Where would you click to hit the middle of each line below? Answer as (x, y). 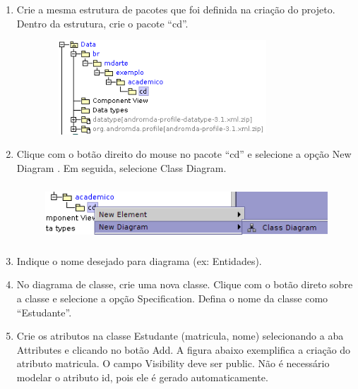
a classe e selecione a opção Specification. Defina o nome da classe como (172, 298)
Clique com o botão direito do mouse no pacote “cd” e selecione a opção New (184, 154)
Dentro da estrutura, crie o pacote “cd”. (102, 23)
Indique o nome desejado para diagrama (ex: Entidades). (139, 260)
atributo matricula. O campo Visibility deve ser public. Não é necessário (173, 363)
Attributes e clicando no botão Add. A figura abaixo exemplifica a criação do (184, 349)
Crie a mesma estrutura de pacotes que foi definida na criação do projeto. (176, 9)
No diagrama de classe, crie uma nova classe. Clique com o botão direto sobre (185, 284)
